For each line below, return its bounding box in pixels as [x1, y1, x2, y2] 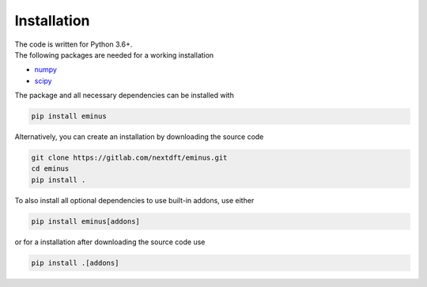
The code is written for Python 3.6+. [14, 40, 133, 49]
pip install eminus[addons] [31, 217, 140, 225]
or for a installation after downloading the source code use [14, 237, 206, 247]
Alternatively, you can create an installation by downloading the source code [14, 132, 264, 142]
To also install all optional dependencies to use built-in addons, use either [14, 195, 255, 205]
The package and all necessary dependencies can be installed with [14, 91, 235, 100]
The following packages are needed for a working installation [14, 50, 214, 59]
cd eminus [31, 164, 70, 173]
